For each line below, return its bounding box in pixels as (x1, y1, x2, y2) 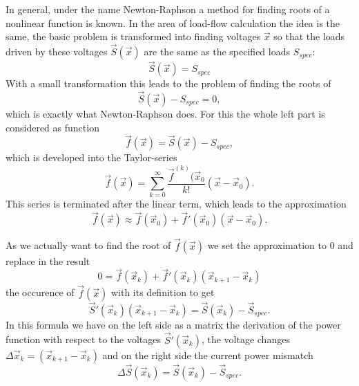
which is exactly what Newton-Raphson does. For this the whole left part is (6, 107, 325, 121)
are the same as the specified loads (144, 44, 291, 58)
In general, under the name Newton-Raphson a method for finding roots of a (6, 2, 330, 16)
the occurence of (6, 285, 75, 300)
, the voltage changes (201, 332, 290, 347)
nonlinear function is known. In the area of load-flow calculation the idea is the (6, 15, 340, 30)
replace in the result (6, 253, 90, 268)
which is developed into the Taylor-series (6, 150, 177, 165)
